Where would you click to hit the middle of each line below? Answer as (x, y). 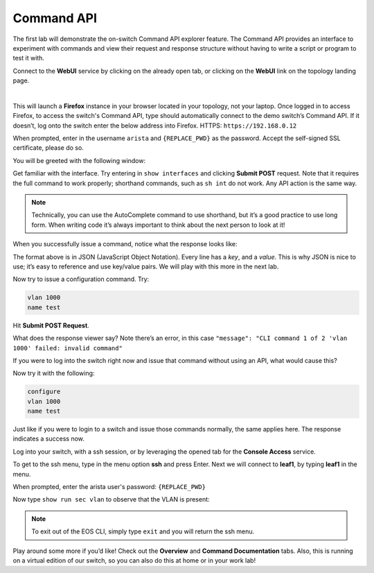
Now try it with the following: (54, 373)
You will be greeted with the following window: (79, 160)
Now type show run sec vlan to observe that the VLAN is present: (112, 499)
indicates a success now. (48, 439)
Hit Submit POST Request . (51, 325)
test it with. (29, 58)
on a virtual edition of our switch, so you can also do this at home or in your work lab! (134, 560)
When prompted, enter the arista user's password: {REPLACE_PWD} (109, 486)
